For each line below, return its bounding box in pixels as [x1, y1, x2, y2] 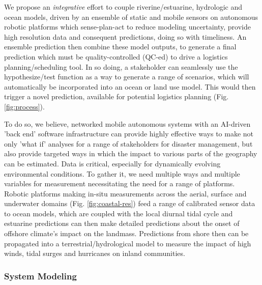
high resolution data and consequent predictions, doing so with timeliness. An [4, 31, 247, 42]
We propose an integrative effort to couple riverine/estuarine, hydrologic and [4, 2, 243, 12]
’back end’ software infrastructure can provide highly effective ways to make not [4, 128, 254, 139]
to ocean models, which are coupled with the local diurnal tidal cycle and [4, 208, 233, 218]
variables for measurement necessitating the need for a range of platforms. [4, 178, 235, 189]
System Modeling [4, 269, 77, 282]
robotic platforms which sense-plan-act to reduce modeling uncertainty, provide [4, 21, 251, 32]
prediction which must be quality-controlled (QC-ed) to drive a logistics [4, 51, 228, 62]
